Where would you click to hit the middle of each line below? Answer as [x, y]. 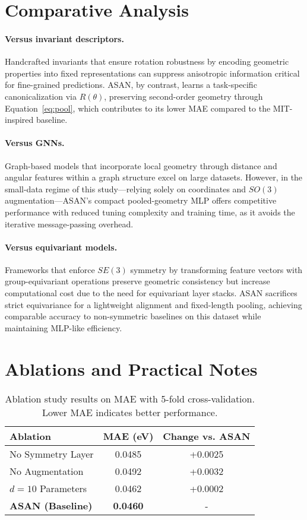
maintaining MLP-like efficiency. [64, 327]
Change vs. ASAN [207, 436]
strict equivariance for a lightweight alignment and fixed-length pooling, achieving [153, 304]
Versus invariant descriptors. [64, 38]
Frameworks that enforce [50, 269]
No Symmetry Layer [52, 454]
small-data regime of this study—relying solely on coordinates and [126, 188]
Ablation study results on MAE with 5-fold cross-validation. [130, 398]
